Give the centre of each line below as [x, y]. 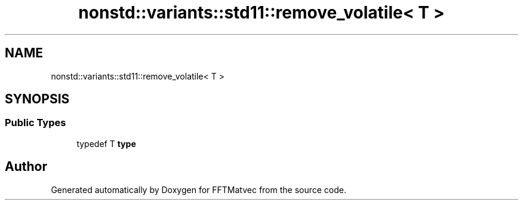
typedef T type [106, 143]
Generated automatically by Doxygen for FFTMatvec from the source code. [199, 189]
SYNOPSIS [37, 99]
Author [26, 167]
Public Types [36, 123]
